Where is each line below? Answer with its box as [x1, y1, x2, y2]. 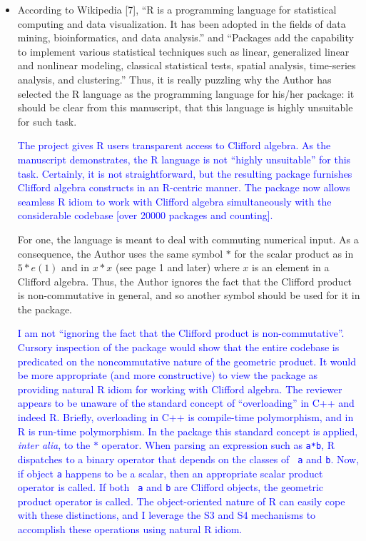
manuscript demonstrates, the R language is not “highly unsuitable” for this [17, 151, 351, 166]
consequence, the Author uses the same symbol [17, 246, 223, 261]
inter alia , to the [17, 438, 91, 452]
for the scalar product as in [234, 246, 354, 261]
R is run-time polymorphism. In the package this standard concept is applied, [17, 423, 358, 438]
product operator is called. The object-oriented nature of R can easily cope [17, 493, 345, 508]
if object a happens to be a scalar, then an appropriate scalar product [17, 465, 323, 480]
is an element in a [251, 260, 330, 275]
